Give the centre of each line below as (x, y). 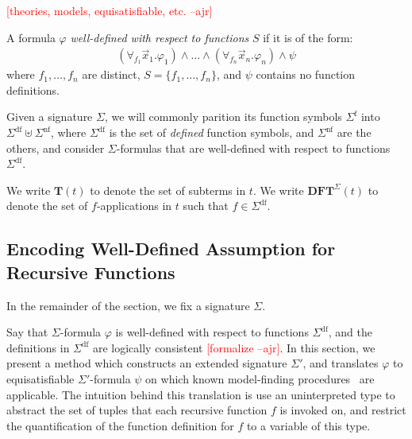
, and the (350, 332)
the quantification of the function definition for (120, 425)
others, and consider (56, 148)
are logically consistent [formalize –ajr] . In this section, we (234, 347)
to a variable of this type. (308, 425)
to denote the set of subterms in (168, 190)
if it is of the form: (308, 37)
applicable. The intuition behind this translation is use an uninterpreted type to (201, 394)
